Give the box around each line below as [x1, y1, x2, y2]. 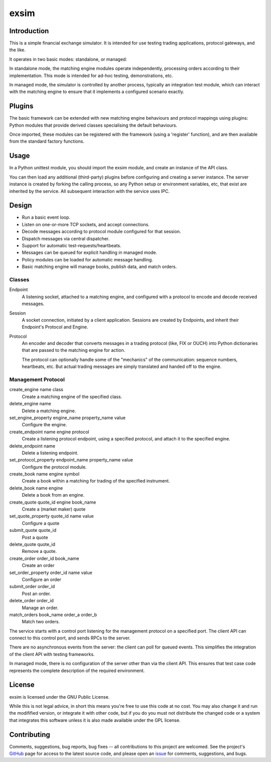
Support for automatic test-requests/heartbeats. [22, 243, 121, 249]
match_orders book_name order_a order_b [9, 611, 97, 618]
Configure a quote [22, 520, 60, 526]
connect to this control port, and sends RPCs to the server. [9, 635, 130, 641]
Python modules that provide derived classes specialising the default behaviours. [9, 122, 178, 128]
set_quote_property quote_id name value [9, 513, 94, 519]
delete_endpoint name [9, 443, 55, 449]
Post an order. [22, 591, 51, 597]
